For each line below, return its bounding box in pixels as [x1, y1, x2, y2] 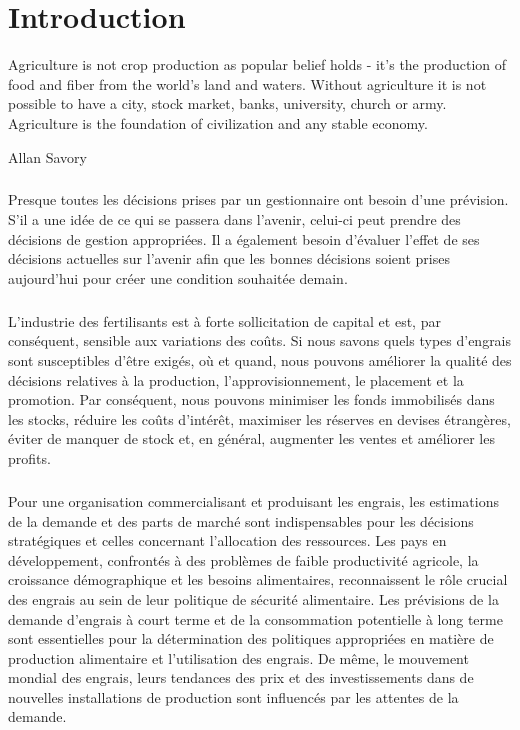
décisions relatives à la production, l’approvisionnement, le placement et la [8, 369, 464, 390]
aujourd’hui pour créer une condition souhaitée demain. [8, 267, 348, 288]
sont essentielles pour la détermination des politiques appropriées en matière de [8, 628, 494, 649]
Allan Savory [8, 146, 88, 167]
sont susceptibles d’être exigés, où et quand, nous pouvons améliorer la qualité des [8, 350, 512, 370]
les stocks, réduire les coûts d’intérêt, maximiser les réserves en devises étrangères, [8, 408, 511, 429]
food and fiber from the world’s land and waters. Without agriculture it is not [8, 73, 487, 94]
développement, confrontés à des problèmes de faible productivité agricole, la [8, 549, 479, 570]
